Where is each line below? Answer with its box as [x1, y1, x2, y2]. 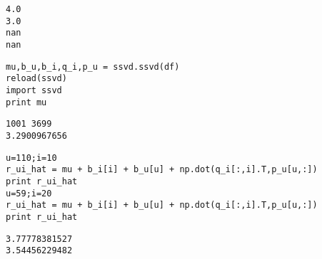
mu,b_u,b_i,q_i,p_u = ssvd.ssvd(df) [6, 61, 180, 72]
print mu [6, 97, 47, 107]
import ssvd [6, 85, 62, 95]
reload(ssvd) [6, 73, 67, 84]
